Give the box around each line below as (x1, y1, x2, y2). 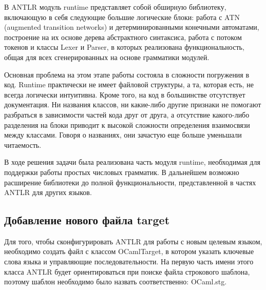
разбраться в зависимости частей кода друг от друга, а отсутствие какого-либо (4, 109, 250, 120)
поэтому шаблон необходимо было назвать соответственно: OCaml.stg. (4, 276, 227, 287)
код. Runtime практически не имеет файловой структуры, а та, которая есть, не (4, 79, 254, 90)
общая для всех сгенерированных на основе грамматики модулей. (4, 51, 210, 62)
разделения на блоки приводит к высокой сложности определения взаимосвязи (4, 119, 250, 130)
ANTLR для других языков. (4, 187, 92, 198)
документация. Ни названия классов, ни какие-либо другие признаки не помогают (4, 99, 261, 110)
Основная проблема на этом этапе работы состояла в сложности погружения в (4, 69, 250, 80)
